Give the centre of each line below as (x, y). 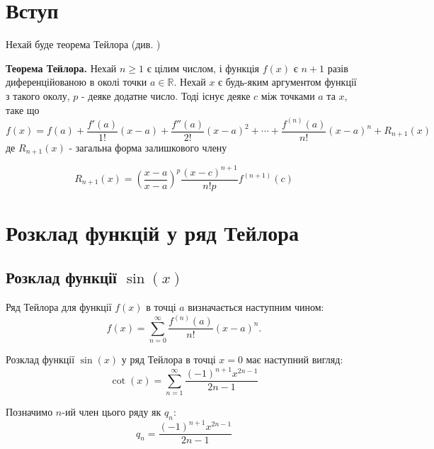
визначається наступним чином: (256, 307)
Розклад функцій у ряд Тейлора (152, 232)
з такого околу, (38, 95)
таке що (23, 109)
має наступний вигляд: (295, 359)
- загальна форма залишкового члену (148, 147)
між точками (288, 95)
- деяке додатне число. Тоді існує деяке (166, 95)
